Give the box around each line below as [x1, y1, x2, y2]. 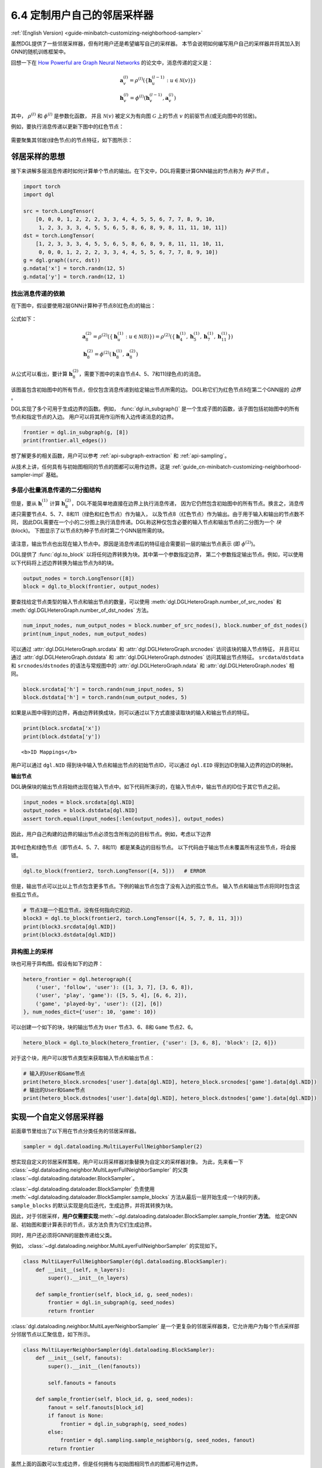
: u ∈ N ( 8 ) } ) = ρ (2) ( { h [125, 332, 180, 340]
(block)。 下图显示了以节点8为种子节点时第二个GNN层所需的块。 [11, 527, 168, 534]
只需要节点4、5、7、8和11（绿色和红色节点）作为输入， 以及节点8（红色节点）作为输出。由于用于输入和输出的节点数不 [15, 510, 304, 517]
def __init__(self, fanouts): [35, 1355, 123, 1362]
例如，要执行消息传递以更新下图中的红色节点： [11, 123, 124, 130]
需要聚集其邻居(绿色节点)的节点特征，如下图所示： [11, 136, 133, 143]
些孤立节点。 [11, 891, 42, 898]
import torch [23, 183, 61, 190]
